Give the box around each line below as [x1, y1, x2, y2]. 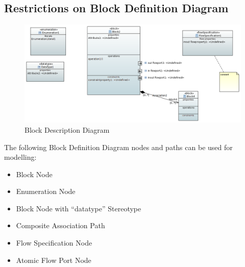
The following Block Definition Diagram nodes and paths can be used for [4, 141, 233, 152]
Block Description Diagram [24, 124, 110, 135]
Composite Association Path [16, 220, 105, 231]
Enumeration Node [16, 186, 76, 197]
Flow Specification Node [16, 237, 92, 248]
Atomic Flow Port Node [16, 254, 91, 265]
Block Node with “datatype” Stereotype [16, 203, 141, 213]
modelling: [4, 152, 37, 162]
